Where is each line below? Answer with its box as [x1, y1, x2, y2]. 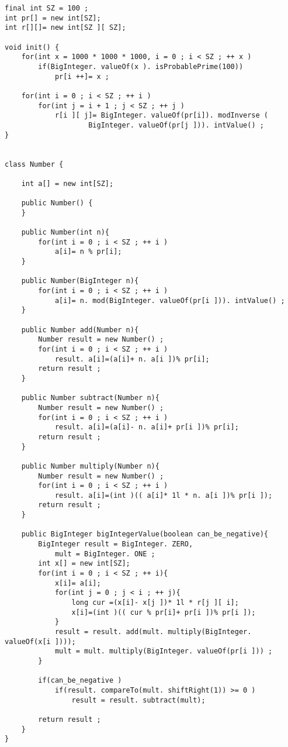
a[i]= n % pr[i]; [54, 247, 122, 256]
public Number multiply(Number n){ [21, 462, 159, 470]
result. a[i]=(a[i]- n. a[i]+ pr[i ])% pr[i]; [54, 423, 239, 432]
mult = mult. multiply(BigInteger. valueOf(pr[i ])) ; [54, 647, 273, 656]
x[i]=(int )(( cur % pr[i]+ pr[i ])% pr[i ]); [71, 608, 256, 617]
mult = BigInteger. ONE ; [54, 549, 155, 558]
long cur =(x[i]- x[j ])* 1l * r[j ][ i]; [71, 598, 239, 607]
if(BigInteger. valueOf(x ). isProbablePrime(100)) [38, 62, 244, 71]
